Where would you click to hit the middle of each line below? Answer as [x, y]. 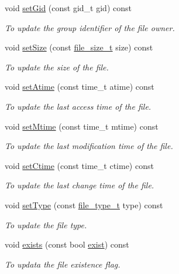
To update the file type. [46, 224]
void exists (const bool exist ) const [67, 244]
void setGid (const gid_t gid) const [68, 8]
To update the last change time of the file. [80, 185]
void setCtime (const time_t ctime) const [79, 165]
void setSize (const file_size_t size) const [79, 47]
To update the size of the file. [57, 67]
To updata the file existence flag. [63, 264]
